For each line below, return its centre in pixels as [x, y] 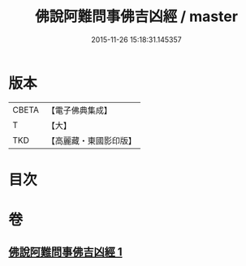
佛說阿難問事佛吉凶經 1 [66, 252]
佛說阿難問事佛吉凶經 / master [136, 17]
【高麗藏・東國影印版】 [91, 140]
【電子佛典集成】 [79, 110]
